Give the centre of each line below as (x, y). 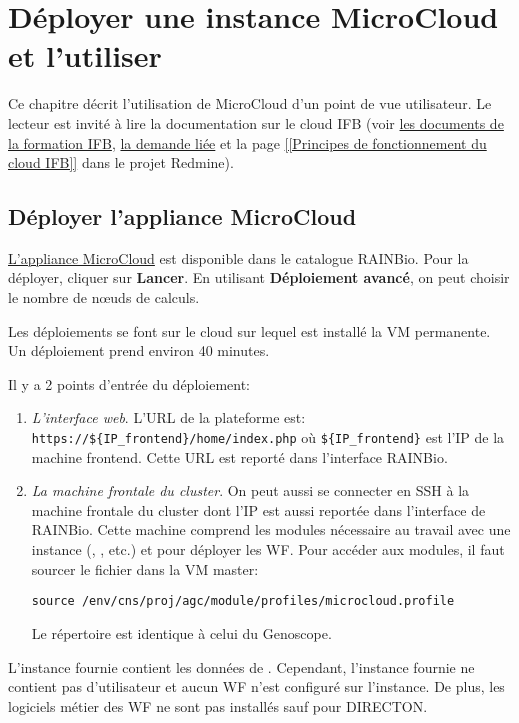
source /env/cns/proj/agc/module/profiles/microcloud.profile (243, 601)
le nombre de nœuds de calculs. (104, 297)
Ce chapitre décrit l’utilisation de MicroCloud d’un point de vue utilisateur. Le (250, 103)
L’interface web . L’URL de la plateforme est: (168, 417)
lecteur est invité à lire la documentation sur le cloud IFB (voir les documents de (256, 122)
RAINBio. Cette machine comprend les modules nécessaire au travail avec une (271, 529)
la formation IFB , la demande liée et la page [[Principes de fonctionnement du (247, 142)
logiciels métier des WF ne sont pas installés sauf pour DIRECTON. (218, 705)
